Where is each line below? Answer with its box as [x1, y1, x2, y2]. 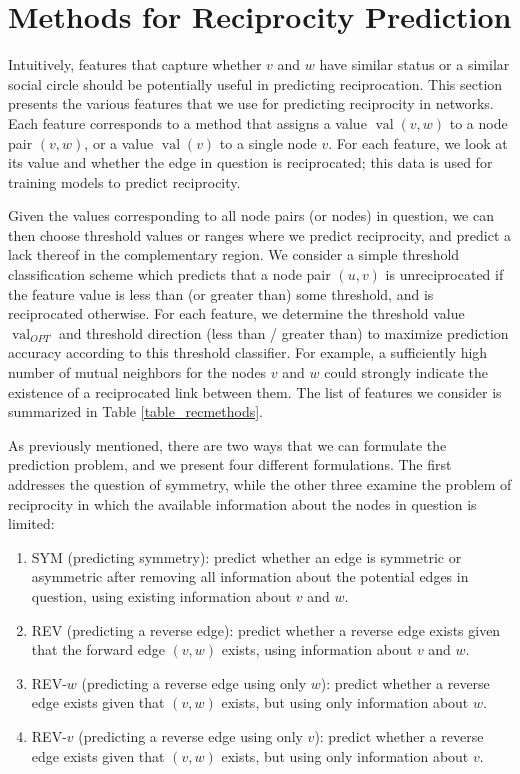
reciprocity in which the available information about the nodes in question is [8, 493, 477, 514]
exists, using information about [221, 639, 413, 660]
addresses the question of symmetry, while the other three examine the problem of [8, 474, 512, 494]
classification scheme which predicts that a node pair [8, 264, 331, 285]
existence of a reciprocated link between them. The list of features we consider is [8, 381, 502, 402]
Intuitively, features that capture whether [8, 54, 262, 75]
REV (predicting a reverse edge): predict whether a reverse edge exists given [31, 619, 501, 640]
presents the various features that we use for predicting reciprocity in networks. [8, 93, 494, 114]
